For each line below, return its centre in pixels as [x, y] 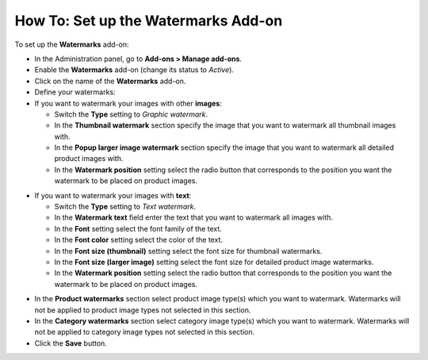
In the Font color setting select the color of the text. [139, 240]
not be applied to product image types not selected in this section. [143, 310]
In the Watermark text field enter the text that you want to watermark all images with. [194, 217]
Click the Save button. [71, 343]
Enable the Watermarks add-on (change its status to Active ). [134, 70]
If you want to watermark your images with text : [113, 195]
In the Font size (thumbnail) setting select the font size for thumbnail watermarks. [188, 251]
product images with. [89, 159]
